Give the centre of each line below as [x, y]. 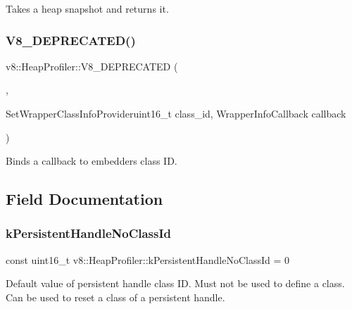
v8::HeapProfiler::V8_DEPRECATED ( [92, 66]
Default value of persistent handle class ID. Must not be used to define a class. [175, 283]
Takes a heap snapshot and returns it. [87, 8]
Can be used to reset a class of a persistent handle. [115, 297]
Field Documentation [84, 199]
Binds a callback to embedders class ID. [92, 161]
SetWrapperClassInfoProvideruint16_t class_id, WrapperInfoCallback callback [176, 113]
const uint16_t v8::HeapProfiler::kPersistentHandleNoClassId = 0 [148, 259]
